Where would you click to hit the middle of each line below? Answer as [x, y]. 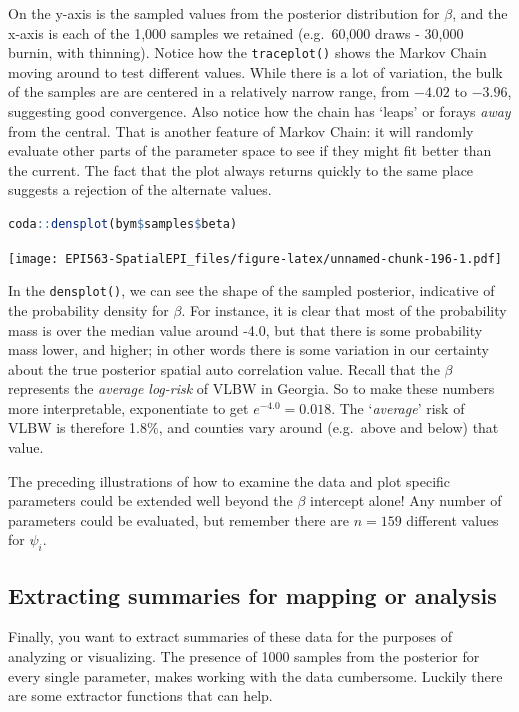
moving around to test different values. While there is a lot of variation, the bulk [255, 71]
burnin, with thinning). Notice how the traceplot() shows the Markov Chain [247, 52]
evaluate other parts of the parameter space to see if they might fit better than [250, 150]
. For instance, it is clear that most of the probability [344, 309]
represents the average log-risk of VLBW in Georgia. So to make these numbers [251, 388]
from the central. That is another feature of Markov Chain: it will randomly [241, 130]
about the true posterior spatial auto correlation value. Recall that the [224, 368]
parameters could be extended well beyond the [150, 500]
